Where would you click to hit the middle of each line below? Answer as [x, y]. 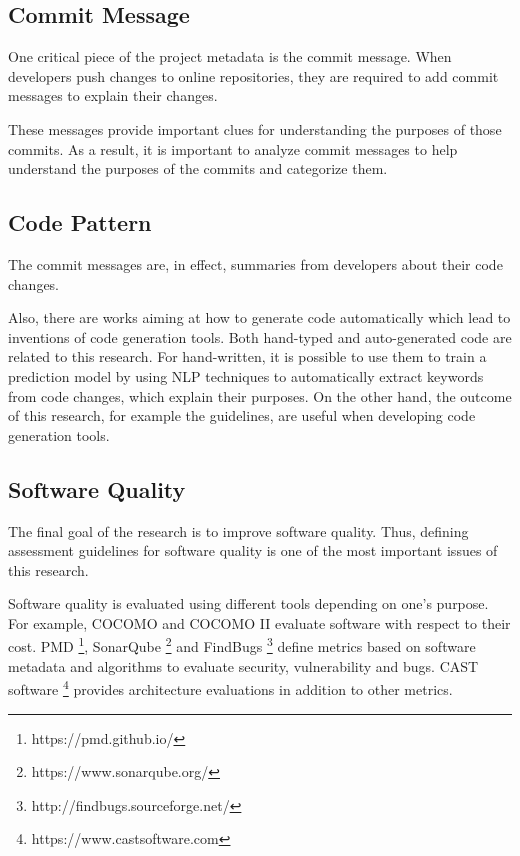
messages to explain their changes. [113, 95]
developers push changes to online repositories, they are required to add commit [253, 75]
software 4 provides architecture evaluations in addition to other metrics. [230, 687]
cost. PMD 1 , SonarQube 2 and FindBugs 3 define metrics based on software [242, 645]
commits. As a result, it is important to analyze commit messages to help [233, 148]
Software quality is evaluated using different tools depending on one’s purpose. [248, 603]
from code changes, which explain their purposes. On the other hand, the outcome [260, 395]
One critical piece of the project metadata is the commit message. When [230, 56]
